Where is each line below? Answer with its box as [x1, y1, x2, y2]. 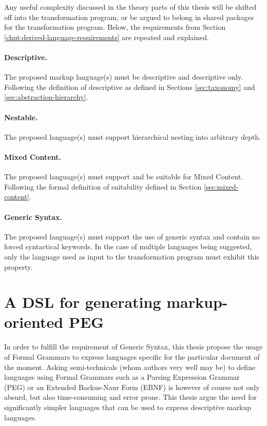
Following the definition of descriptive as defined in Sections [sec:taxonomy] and [4, 81, 255, 92]
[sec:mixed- [203, 181, 239, 192]
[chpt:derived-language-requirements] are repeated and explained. [4, 31, 209, 42]
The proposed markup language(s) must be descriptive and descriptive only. [4, 71, 243, 82]
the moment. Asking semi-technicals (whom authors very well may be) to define [4, 361, 256, 372]
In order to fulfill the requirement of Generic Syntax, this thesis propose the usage [4, 341, 263, 352]
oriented [4, 311, 64, 332]
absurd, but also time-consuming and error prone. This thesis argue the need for [4, 392, 257, 402]
